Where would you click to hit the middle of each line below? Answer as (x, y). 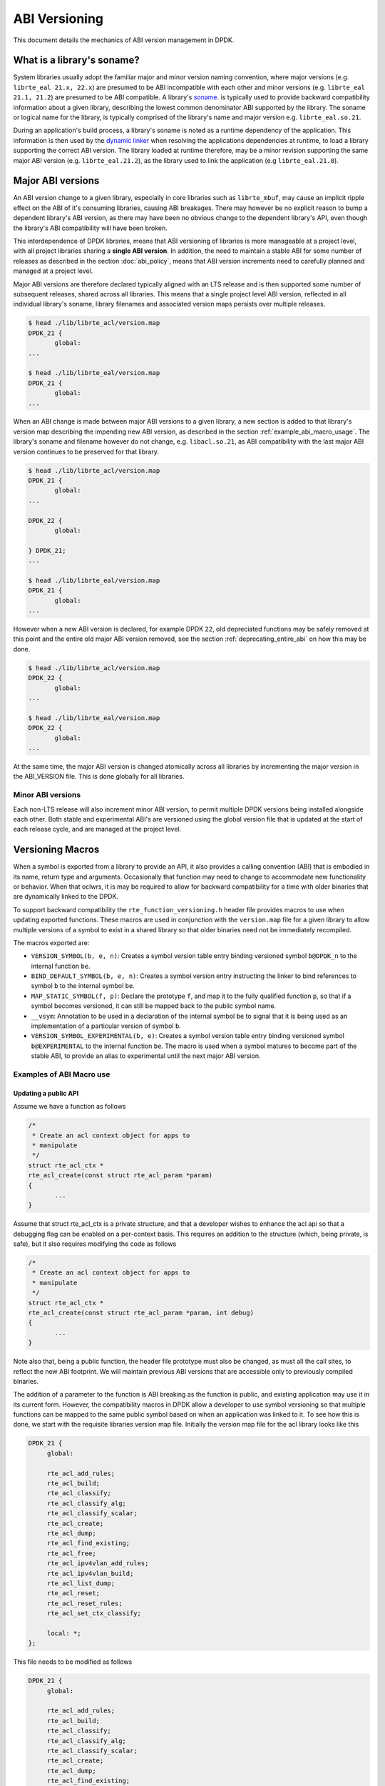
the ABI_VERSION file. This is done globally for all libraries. (99, 777)
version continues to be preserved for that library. (86, 452)
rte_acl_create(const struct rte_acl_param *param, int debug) (141, 1312)
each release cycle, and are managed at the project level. (97, 829)
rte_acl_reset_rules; (84, 1603)
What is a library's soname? (76, 60)
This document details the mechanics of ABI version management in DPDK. (124, 40)
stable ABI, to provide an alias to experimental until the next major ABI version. (146, 1056)
